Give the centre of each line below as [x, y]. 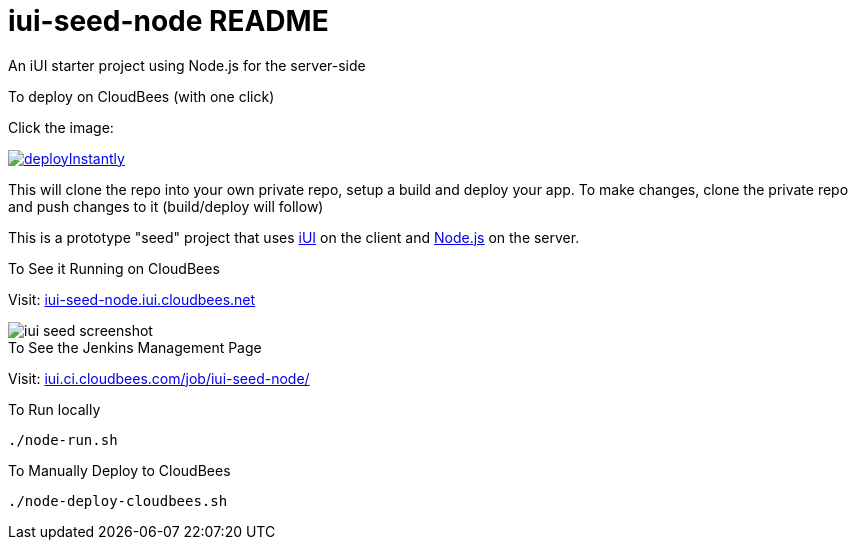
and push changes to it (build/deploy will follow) [166, 206]
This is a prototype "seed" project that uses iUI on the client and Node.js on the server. [294, 237]
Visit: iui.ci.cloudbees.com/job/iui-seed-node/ [159, 378]
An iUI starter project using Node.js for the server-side [187, 65]
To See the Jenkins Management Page [135, 347]
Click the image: [61, 127]
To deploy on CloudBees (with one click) [141, 96]
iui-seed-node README [168, 21]
